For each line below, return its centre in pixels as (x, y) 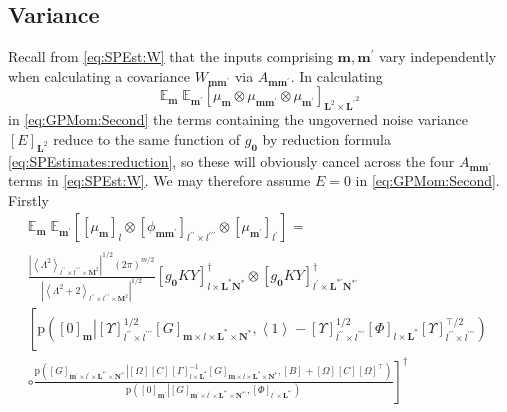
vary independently (438, 56)
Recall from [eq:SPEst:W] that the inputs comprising (170, 56)
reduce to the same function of (147, 138)
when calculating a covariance (99, 75)
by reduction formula (326, 138)
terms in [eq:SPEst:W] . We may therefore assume (159, 180)
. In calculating (336, 75)
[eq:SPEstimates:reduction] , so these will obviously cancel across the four (231, 160)
